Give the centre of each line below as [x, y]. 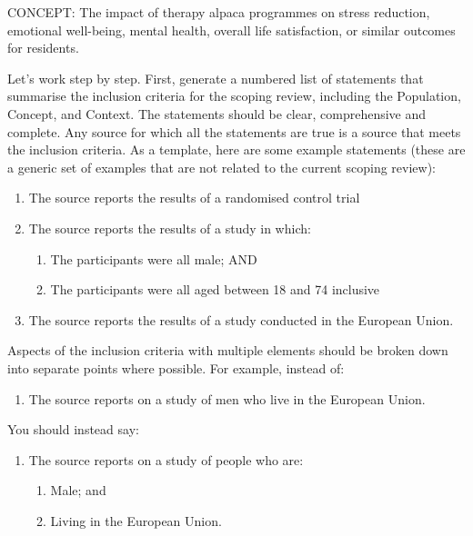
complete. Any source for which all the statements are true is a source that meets [234, 131]
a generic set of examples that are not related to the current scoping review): [221, 167]
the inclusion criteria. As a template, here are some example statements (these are [236, 149]
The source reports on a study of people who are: [166, 459]
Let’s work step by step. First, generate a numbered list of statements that [216, 78]
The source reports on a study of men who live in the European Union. [227, 398]
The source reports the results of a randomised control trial [194, 198]
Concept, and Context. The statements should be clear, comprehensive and [217, 113]
